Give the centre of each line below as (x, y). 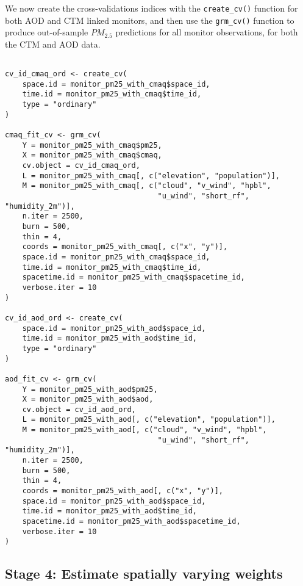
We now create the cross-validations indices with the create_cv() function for (151, 8)
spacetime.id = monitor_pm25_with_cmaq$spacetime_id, (134, 277)
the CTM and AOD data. (53, 44)
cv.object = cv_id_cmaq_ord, (81, 166)
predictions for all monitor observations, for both (207, 32)
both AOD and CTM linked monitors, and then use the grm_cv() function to (150, 20)
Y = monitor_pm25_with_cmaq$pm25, (92, 145)
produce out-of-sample (47, 32)
